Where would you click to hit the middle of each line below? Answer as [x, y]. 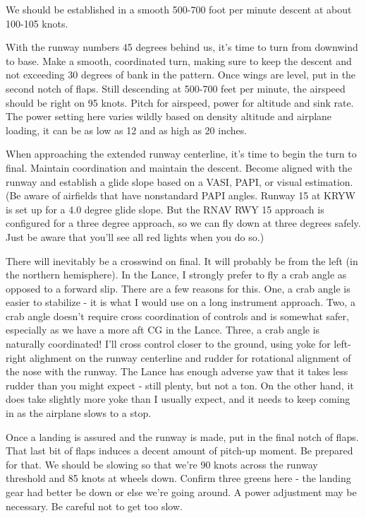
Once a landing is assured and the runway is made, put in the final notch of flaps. [182, 436]
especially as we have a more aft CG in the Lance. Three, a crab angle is [163, 330]
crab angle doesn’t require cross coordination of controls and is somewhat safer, [177, 316]
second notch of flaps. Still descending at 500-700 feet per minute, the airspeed [176, 88]
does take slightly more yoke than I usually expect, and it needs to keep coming [178, 399]
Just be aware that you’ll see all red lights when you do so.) [135, 236]
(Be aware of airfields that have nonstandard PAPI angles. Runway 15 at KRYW [181, 195]
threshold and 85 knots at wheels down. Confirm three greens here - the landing [178, 478]
